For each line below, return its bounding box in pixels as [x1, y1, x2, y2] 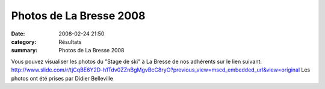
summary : [11, 47, 38, 54]
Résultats [58, 38, 82, 45]
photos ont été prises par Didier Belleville [11, 75, 114, 82]
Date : [11, 30, 25, 37]
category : [11, 38, 37, 45]
